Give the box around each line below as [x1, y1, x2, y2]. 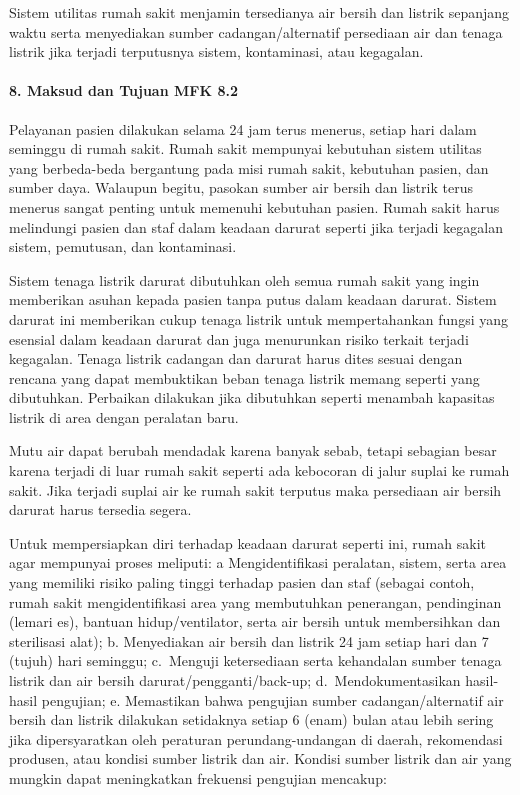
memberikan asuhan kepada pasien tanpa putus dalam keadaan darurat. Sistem [9, 289, 497, 310]
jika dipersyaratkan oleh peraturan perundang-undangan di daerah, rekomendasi [9, 728, 503, 749]
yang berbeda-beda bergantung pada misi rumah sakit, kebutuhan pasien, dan [9, 157, 489, 178]
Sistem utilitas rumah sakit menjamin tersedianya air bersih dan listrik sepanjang [9, 2, 510, 22]
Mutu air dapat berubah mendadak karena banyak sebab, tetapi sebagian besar [9, 440, 497, 461]
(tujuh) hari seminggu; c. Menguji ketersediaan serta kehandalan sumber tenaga [9, 650, 502, 671]
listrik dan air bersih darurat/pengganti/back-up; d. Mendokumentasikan [9, 670, 461, 691]
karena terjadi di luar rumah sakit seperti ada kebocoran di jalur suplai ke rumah [9, 460, 510, 481]
